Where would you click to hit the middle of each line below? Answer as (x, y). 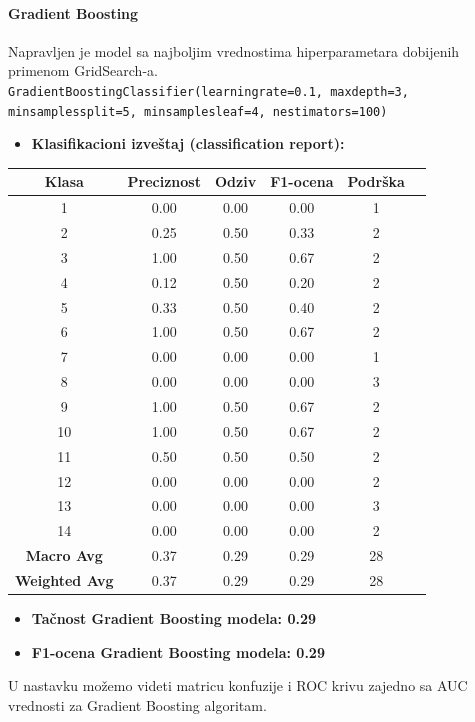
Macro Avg (64, 555)
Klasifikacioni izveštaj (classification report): (188, 143)
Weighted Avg (64, 579)
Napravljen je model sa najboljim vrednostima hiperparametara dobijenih (234, 50)
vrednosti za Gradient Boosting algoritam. (137, 704)
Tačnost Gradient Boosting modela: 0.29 (174, 617)
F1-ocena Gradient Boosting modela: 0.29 (178, 651)
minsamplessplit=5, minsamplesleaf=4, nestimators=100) (198, 111)
